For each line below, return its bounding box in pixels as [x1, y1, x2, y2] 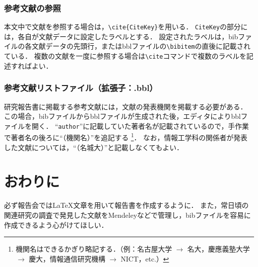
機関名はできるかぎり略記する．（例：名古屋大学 [15, 244, 172, 254]
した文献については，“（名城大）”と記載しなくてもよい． [4, 142, 184, 152]
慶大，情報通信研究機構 [29, 253, 106, 264]
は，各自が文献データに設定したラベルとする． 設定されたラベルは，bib [4, 31, 238, 41]
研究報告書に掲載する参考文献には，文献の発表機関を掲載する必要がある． [4, 101, 247, 111]
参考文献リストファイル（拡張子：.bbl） [4, 82, 158, 94]
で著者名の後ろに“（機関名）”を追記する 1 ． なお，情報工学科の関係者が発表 [4, 131, 248, 143]
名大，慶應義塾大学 [187, 244, 250, 254]
